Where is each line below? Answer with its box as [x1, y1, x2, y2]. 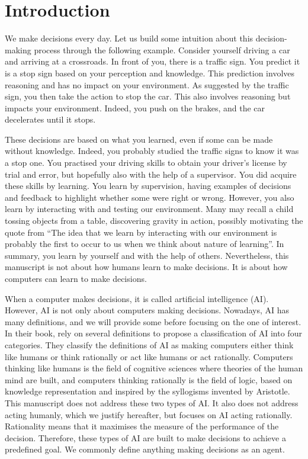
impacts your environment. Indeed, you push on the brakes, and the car [5, 101, 265, 114]
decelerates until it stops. [5, 113, 96, 126]
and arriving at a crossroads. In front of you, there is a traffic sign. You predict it [5, 55, 300, 68]
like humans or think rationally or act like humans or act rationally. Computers [5, 350, 293, 362]
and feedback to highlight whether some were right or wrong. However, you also [5, 191, 294, 203]
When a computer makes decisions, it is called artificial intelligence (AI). [5, 292, 269, 304]
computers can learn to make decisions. [5, 272, 147, 284]
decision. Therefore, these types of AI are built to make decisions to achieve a [5, 431, 286, 444]
